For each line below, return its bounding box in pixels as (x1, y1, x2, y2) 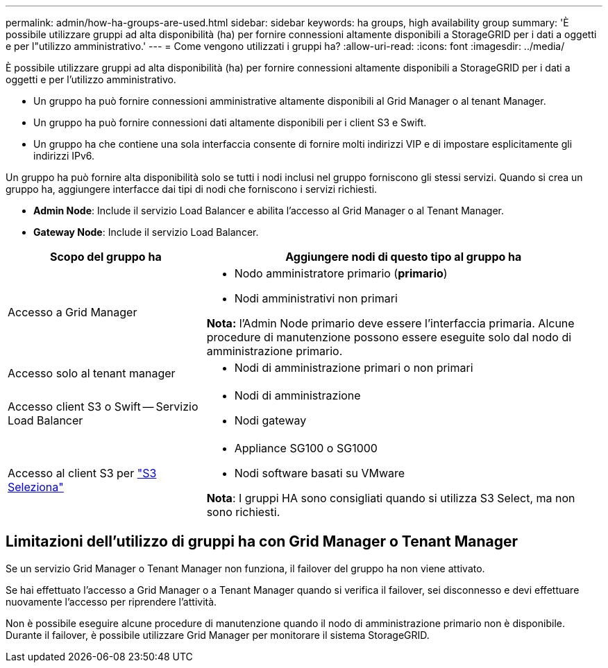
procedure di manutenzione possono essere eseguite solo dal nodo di (206, 330, 572, 344)
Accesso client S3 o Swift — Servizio (8, 400, 199, 413)
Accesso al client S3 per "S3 (8, 466, 157, 480)
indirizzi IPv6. (33, 150, 95, 162)
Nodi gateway (234, 413, 307, 427)
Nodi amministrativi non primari (234, 291, 398, 305)
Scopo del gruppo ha (49, 250, 162, 264)
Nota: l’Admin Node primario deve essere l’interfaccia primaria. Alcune (206, 316, 575, 330)
